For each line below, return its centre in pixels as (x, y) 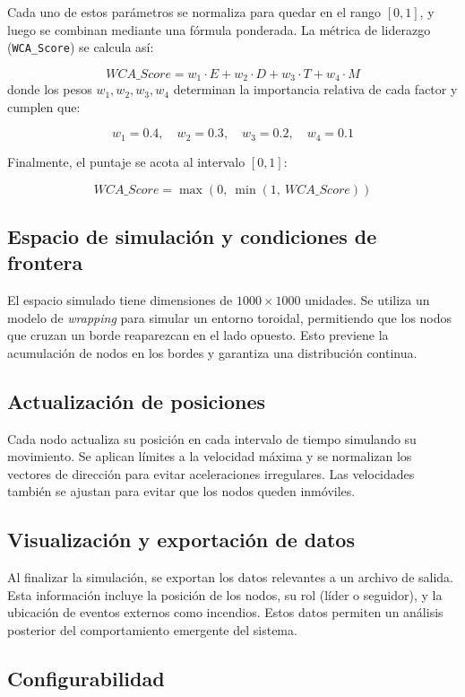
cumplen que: (44, 106)
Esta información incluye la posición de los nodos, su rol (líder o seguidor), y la (225, 594)
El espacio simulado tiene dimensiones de (120, 300)
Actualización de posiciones (137, 401)
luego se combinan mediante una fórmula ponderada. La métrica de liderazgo (219, 29)
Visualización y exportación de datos (181, 540)
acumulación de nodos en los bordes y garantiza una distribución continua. (212, 352)
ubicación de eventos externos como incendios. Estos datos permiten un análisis (225, 612)
